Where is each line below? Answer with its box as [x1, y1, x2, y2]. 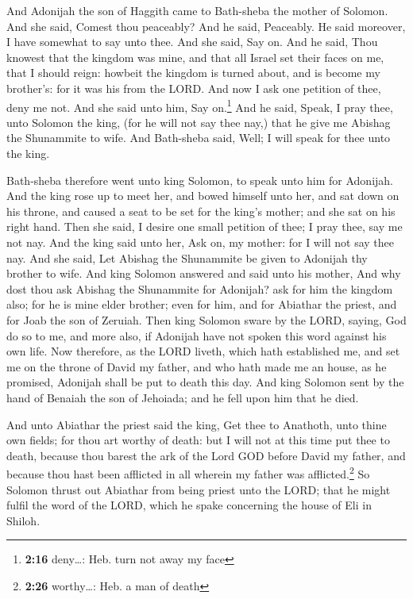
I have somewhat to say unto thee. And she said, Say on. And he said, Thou [6, 33, 378, 50]
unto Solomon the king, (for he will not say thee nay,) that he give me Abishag [6, 113, 391, 130]
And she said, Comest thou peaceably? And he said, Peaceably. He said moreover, [6, 17, 406, 34]
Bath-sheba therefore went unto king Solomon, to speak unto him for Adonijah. [6, 171, 394, 188]
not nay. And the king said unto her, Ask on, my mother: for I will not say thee [6, 233, 395, 250]
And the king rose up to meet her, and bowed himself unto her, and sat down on [6, 187, 399, 204]
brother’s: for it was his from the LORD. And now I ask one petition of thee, [6, 79, 381, 96]
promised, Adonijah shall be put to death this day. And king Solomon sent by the [6, 374, 404, 390]
